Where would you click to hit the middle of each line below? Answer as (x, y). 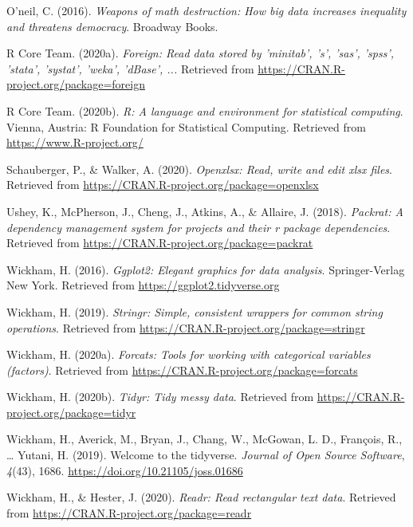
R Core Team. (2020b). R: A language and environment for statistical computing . (205, 110)
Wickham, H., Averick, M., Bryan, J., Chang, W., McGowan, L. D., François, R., (205, 439)
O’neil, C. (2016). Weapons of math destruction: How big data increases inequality (206, 10)
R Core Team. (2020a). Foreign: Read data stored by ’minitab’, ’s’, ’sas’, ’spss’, (200, 53)
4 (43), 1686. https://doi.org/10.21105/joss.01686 (125, 470)
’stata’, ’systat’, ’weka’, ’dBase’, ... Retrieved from (130, 68)
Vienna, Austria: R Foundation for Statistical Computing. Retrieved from (186, 126)
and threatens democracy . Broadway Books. (112, 26)
